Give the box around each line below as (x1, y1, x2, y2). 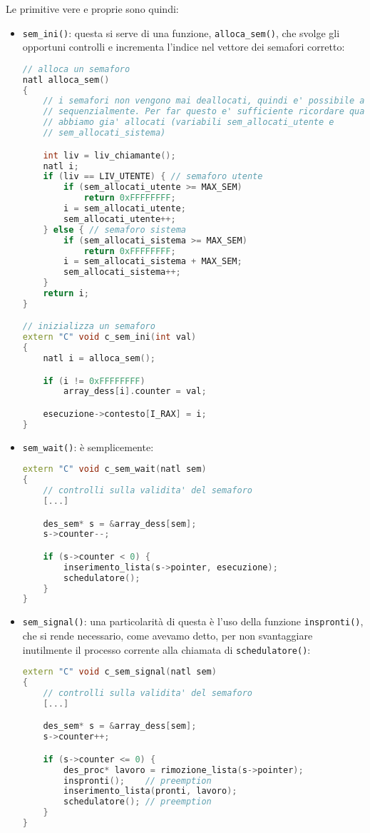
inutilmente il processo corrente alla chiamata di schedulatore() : (22, 642, 311, 657)
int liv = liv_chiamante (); (43, 150, 176, 161)
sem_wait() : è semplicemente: (22, 439, 154, 454)
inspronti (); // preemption (63, 775, 212, 786)
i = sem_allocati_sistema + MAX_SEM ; (63, 256, 242, 267)
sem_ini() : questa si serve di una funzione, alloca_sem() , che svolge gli (22, 25, 340, 40)
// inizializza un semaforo (22, 321, 155, 332)
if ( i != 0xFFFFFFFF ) (43, 375, 145, 386)
